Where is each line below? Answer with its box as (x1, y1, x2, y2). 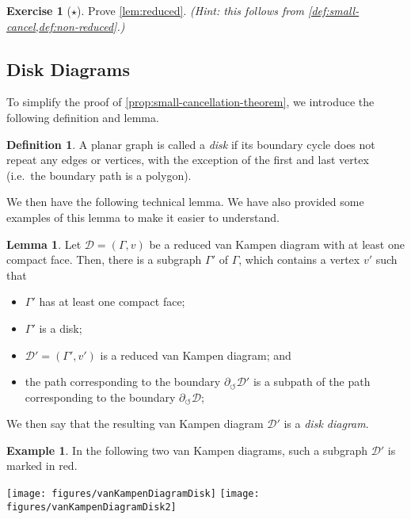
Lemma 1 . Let (6, 235, 82, 252)
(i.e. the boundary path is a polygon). (6, 166, 192, 183)
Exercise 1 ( (6, 2, 71, 18)
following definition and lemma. (6, 109, 159, 125)
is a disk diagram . (284, 415, 369, 432)
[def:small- (308, 2, 360, 18)
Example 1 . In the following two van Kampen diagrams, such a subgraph (6, 441, 367, 458)
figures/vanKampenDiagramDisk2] (6, 501, 177, 513)
